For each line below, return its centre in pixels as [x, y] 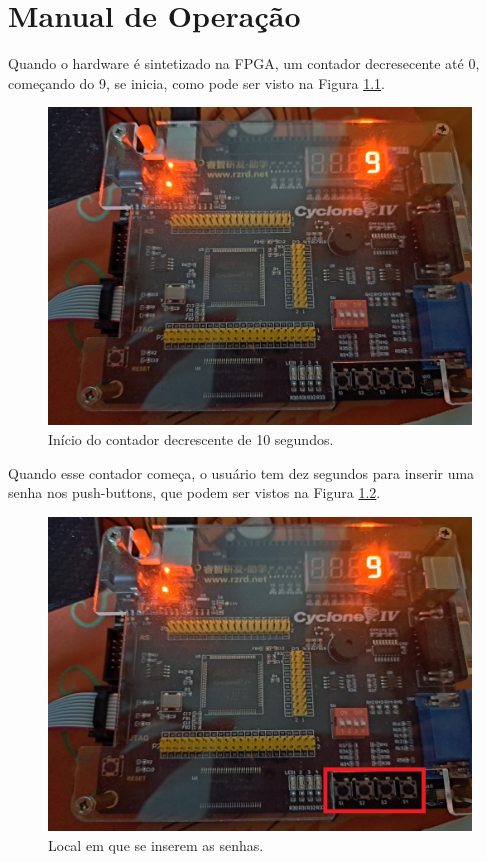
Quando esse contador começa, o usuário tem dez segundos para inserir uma [241, 472]
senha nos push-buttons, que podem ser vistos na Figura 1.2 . [194, 492]
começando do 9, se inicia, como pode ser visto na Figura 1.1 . [196, 82]
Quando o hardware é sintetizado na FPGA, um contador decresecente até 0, [244, 63]
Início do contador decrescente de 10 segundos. [191, 438]
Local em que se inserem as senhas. [156, 844]
